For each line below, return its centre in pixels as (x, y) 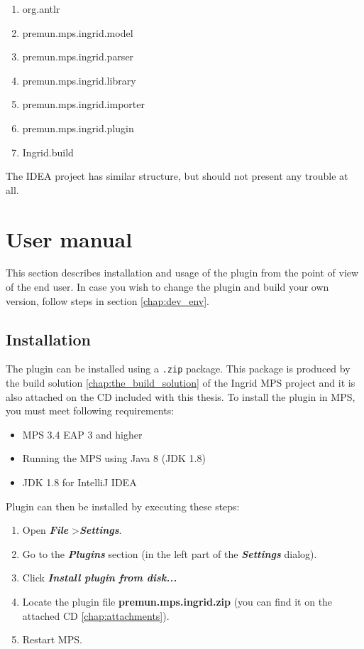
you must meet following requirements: (90, 411)
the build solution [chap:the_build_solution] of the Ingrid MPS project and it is (181, 383)
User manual (69, 238)
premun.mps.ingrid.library (79, 80)
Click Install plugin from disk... (100, 578)
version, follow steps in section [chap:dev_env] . (107, 300)
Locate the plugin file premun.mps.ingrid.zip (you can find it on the (177, 602)
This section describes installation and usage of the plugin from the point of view (182, 273)
